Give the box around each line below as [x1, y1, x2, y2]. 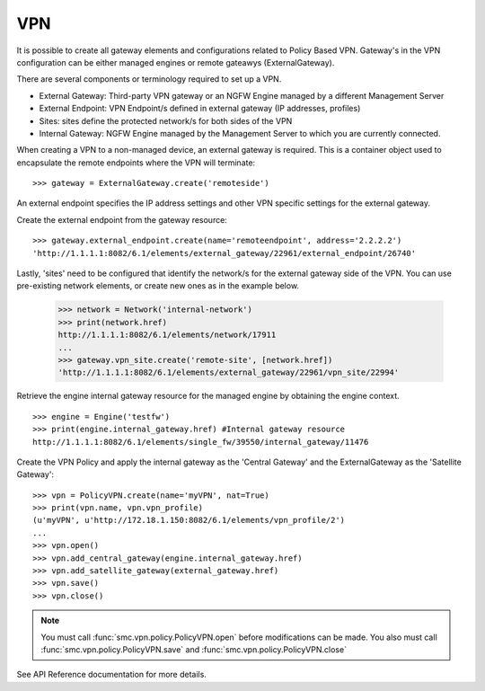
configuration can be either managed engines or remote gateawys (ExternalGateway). [16, 57, 335, 67]
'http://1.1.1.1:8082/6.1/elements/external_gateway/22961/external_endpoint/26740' [32, 248, 417, 258]
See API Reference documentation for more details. [16, 669, 207, 680]
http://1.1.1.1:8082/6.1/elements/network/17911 [57, 330, 277, 341]
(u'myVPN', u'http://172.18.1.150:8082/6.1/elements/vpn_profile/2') [32, 515, 346, 526]
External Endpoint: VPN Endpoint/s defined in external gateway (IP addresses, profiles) [39, 103, 361, 114]
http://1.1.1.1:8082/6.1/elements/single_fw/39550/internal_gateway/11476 [32, 437, 369, 447]
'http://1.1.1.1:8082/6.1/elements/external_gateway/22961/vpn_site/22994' [57, 368, 400, 377]
